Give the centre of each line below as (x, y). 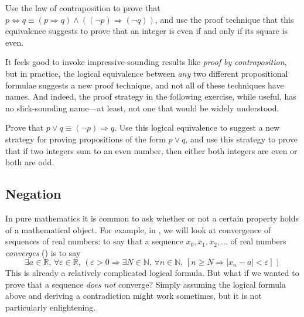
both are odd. (30, 162)
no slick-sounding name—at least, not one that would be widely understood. (142, 108)
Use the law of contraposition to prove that (83, 8)
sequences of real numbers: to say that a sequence (94, 241)
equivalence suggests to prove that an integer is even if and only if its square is (147, 31)
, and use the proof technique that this (224, 19)
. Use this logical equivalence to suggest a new (197, 127)
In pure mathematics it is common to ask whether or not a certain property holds (152, 218)
